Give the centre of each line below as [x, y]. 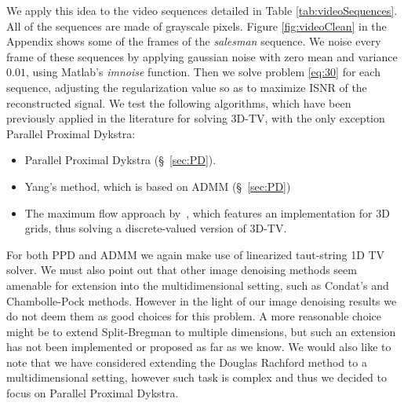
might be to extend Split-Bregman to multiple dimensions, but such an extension [201, 331]
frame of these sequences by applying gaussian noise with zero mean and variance [202, 56]
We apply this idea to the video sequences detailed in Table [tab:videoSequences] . [202, 10]
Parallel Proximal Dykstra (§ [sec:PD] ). [120, 160]
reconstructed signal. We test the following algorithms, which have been [179, 102]
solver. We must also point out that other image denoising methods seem [182, 270]
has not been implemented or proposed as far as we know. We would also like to [199, 347]
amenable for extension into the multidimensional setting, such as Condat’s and [198, 285]
